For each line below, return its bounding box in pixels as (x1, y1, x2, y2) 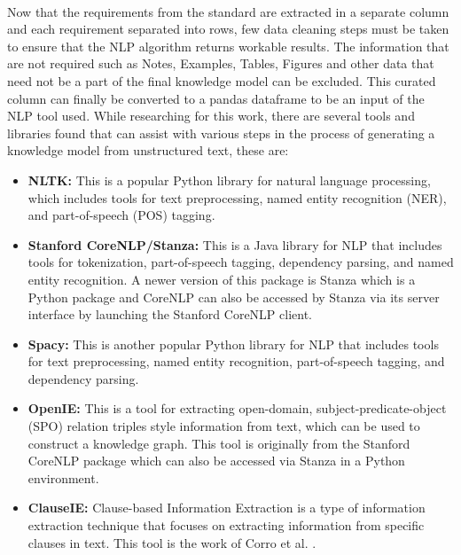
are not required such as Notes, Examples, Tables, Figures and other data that (7, 54, 434, 73)
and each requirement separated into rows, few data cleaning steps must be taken (7, 20, 449, 38)
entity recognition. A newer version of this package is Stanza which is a (27, 270, 416, 288)
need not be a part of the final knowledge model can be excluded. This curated (7, 71, 436, 90)
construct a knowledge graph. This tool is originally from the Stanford (27, 434, 410, 452)
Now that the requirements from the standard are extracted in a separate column (7, 2, 449, 20)
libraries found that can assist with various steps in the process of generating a (7, 123, 435, 142)
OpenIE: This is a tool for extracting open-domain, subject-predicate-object (27, 399, 447, 418)
